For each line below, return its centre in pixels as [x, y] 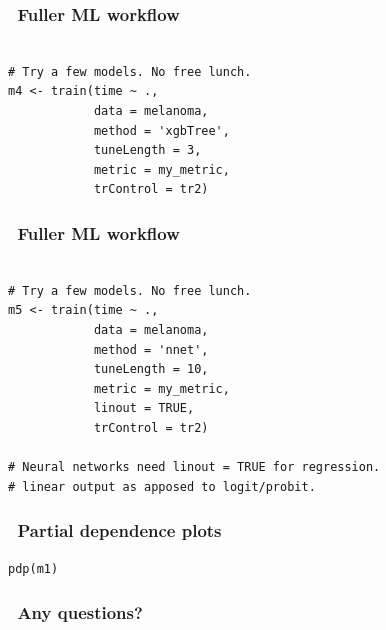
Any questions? [80, 612]
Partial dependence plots [119, 530]
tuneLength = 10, [151, 369]
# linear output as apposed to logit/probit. [162, 486]
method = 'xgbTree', [161, 130]
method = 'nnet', [151, 349]
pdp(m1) [33, 568]
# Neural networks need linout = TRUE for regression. [194, 467]
